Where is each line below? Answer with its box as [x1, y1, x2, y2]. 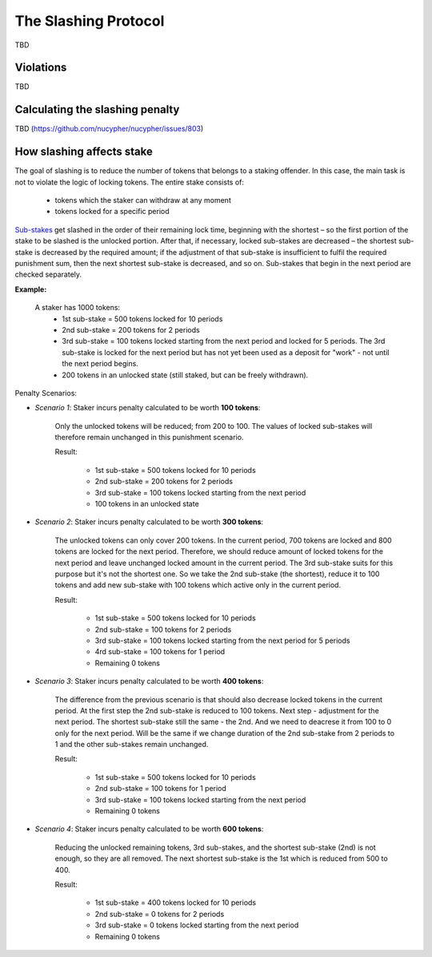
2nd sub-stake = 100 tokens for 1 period [94, 784, 227, 793]
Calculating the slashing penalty [14, 103, 180, 116]
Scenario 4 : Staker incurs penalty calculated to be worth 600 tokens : [34, 824, 264, 834]
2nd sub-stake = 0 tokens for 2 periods [94, 909, 225, 919]
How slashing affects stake [14, 145, 154, 159]
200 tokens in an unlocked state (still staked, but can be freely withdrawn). [62, 369, 309, 380]
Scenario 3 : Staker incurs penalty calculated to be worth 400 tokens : [34, 676, 264, 686]
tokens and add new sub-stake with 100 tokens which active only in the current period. [54, 580, 342, 590]
